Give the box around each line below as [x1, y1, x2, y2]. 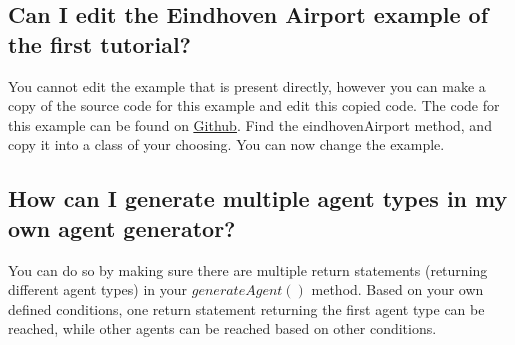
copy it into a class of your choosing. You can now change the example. [8, 134, 445, 155]
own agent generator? [8, 212, 236, 243]
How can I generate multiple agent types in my [8, 183, 508, 214]
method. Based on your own [311, 279, 484, 300]
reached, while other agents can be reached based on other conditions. [8, 318, 437, 339]
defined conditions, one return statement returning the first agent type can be [8, 298, 485, 319]
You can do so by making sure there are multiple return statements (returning [8, 259, 488, 280]
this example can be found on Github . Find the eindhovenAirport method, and [8, 114, 492, 135]
